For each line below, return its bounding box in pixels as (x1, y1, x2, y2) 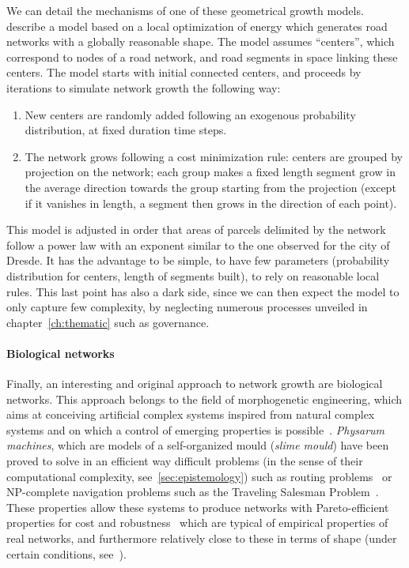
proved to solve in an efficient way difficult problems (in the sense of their (6, 453, 363, 469)
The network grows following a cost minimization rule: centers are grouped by (25, 148, 403, 164)
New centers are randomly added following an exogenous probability (25, 106, 356, 122)
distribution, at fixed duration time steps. (25, 122, 227, 138)
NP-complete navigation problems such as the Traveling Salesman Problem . (6, 483, 379, 500)
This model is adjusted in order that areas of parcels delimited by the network (6, 221, 386, 238)
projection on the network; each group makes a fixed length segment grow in (25, 164, 396, 180)
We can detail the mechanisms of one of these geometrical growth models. (6, 2, 364, 18)
